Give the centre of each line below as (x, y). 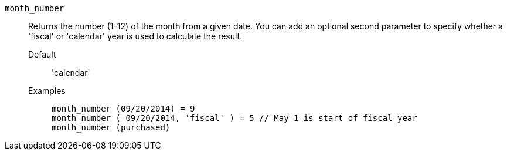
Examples (47, 91)
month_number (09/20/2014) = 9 (123, 109)
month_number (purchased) (111, 127)
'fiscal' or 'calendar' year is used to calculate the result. (135, 36)
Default (42, 54)
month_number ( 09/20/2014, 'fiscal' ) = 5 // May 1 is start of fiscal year (234, 118)
